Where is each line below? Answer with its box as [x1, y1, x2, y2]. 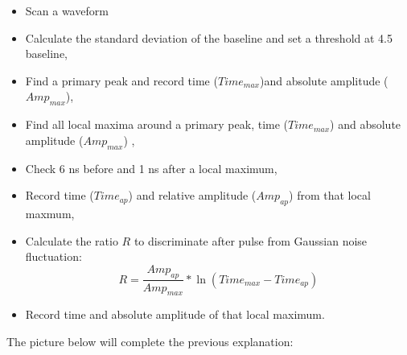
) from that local [289, 187, 371, 204]
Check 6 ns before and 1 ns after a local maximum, [25, 159, 277, 176]
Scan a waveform [25, 2, 109, 19]
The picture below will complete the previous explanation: [6, 332, 294, 349]
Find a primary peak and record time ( [25, 72, 218, 89]
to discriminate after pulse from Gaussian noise [134, 232, 368, 249]
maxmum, [25, 204, 75, 221]
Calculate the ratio [25, 232, 118, 249]
